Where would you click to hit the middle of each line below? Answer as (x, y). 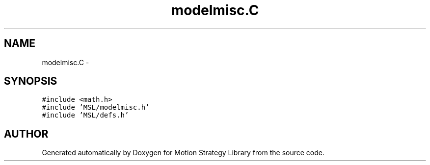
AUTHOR (26, 134)
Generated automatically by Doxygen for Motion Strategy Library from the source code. (183, 153)
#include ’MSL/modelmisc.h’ (96, 107)
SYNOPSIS (31, 81)
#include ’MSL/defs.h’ (85, 115)
